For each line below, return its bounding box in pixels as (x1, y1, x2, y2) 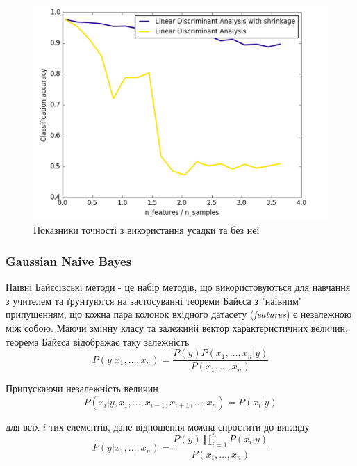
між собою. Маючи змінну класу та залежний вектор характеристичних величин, (6, 320, 348, 335)
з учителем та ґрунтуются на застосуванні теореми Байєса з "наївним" (6, 293, 303, 307)
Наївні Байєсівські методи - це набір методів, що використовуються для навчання (6, 280, 351, 294)
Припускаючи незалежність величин (6, 381, 158, 396)
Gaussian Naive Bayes (6, 252, 132, 269)
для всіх (6, 419, 40, 433)
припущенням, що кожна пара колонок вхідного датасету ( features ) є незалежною (6, 307, 352, 321)
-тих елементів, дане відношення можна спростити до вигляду (46, 419, 310, 433)
